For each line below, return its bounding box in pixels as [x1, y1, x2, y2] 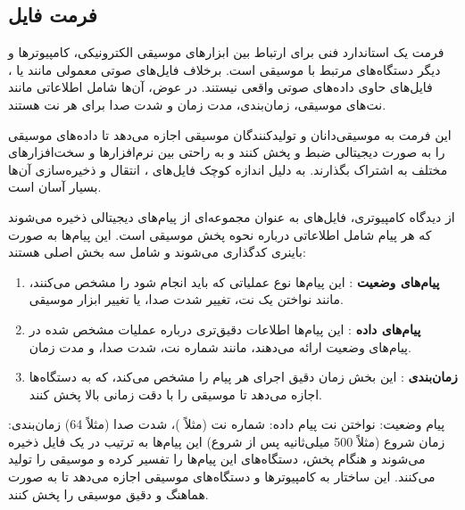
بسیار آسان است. [8, 177, 102, 196]
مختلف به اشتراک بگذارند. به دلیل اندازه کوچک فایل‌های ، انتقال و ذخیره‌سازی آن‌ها [8, 160, 448, 178]
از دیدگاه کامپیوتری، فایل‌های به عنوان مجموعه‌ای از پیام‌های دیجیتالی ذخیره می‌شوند [8, 207, 455, 226]
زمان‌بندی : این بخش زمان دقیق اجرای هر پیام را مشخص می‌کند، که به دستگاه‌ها [29, 367, 458, 386]
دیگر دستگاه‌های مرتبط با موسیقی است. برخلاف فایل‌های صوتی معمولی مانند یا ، [8, 60, 441, 78]
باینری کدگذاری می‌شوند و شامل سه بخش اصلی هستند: [8, 243, 306, 261]
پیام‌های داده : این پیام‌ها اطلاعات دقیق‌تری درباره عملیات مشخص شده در [29, 319, 421, 338]
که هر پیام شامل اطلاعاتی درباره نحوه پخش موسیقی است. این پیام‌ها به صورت [8, 225, 432, 243]
